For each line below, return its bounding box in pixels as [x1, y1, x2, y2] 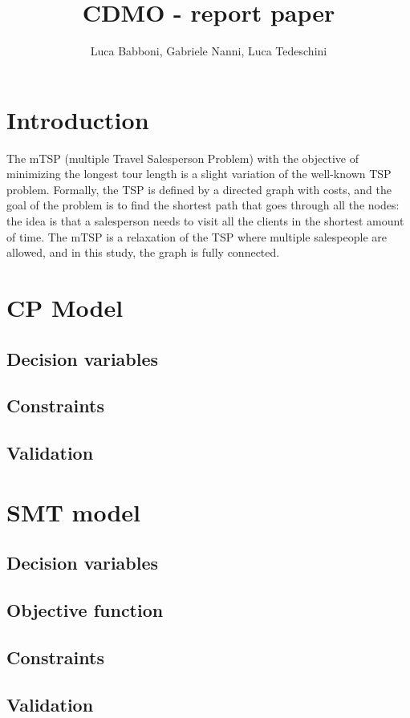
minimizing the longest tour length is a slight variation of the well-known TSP [6, 165, 392, 182]
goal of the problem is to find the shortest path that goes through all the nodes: [6, 197, 400, 213]
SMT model [6, 495, 140, 528]
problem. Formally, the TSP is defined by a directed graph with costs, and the [6, 181, 392, 197]
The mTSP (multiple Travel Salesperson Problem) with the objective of [6, 149, 359, 166]
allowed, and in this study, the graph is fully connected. [6, 244, 280, 261]
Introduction [6, 103, 149, 136]
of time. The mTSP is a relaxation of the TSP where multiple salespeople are [6, 228, 387, 245]
